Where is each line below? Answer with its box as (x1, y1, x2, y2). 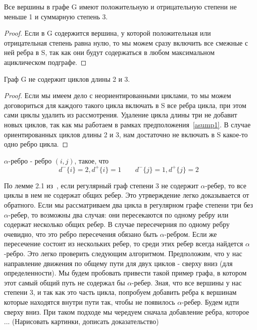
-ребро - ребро (8, 155, 52, 165)
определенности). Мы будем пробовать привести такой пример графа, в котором (4, 268, 247, 278)
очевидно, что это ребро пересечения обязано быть (4, 228, 158, 239)
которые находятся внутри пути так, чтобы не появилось (4, 296, 175, 307)
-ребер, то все (205, 180, 247, 190)
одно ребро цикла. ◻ (4, 139, 68, 149)
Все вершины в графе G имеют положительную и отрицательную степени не (4, 1, 237, 11)
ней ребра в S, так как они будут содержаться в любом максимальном (4, 47, 215, 57)
